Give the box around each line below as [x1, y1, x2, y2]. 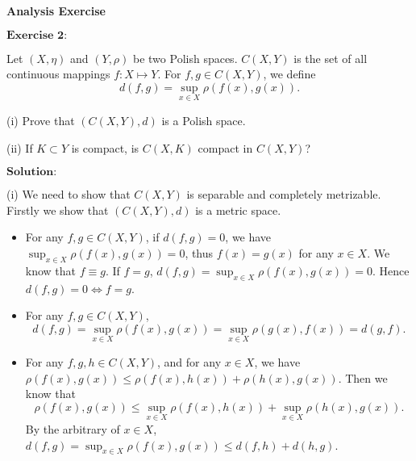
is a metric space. [195, 201, 281, 218]
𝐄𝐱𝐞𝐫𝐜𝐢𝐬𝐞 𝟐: [6, 29, 68, 41]
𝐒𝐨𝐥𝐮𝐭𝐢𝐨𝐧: [6, 166, 57, 178]
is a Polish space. [161, 112, 246, 128]
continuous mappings [6, 65, 110, 82]
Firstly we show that [6, 201, 109, 218]
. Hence [372, 262, 410, 279]
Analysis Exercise [6, 2, 106, 19]
